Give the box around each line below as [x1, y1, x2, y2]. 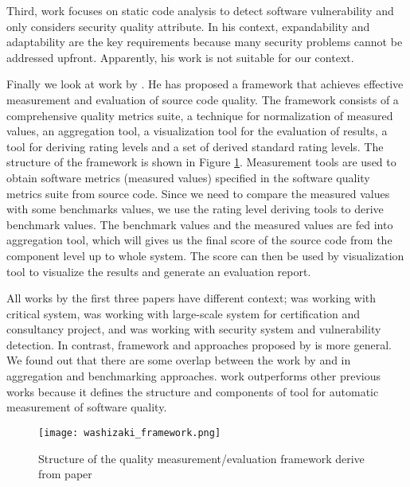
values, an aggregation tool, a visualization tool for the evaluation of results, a [6, 123, 388, 139]
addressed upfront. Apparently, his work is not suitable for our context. [6, 49, 354, 65]
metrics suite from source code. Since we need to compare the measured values [6, 185, 390, 201]
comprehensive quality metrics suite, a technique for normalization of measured [6, 107, 393, 123]
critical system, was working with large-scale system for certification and [6, 305, 360, 321]
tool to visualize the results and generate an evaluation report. [6, 263, 311, 279]
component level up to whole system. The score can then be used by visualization [6, 247, 404, 263]
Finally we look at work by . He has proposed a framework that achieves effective [6, 76, 404, 92]
